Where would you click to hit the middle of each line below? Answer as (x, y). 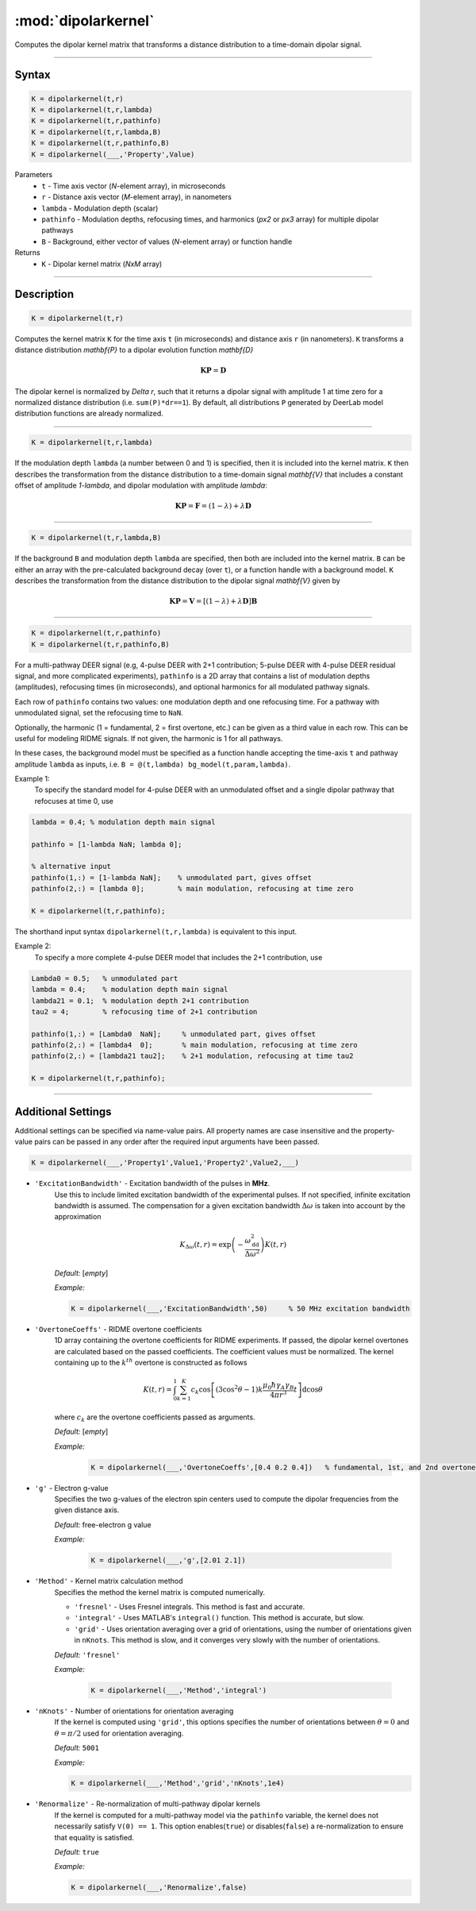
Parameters (34, 175)
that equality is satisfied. (94, 1837)
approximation (78, 1217)
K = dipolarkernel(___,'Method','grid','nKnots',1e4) (178, 1784)
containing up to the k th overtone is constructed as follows (151, 1362)
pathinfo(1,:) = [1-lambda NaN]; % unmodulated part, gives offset (172, 877)
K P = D (213, 371)
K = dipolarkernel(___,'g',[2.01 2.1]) (168, 1560)
